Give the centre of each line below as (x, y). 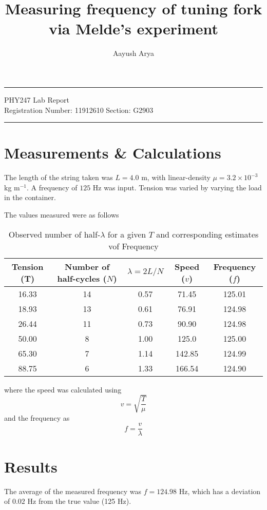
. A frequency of (52, 187)
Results (31, 466)
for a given (127, 234)
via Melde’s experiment (133, 28)
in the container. (30, 197)
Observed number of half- (54, 234)
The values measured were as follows (62, 214)
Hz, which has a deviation (220, 491)
